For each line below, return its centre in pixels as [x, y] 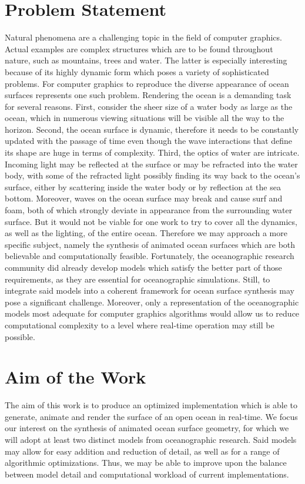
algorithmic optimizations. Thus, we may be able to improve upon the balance [146, 463]
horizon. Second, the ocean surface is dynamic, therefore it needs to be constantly [152, 129]
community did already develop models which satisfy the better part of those [143, 267]
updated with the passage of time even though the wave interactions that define [149, 141]
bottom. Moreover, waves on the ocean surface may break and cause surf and [144, 198]
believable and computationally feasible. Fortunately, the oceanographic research [150, 256]
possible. [20, 336]
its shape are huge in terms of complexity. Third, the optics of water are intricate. [152, 152]
